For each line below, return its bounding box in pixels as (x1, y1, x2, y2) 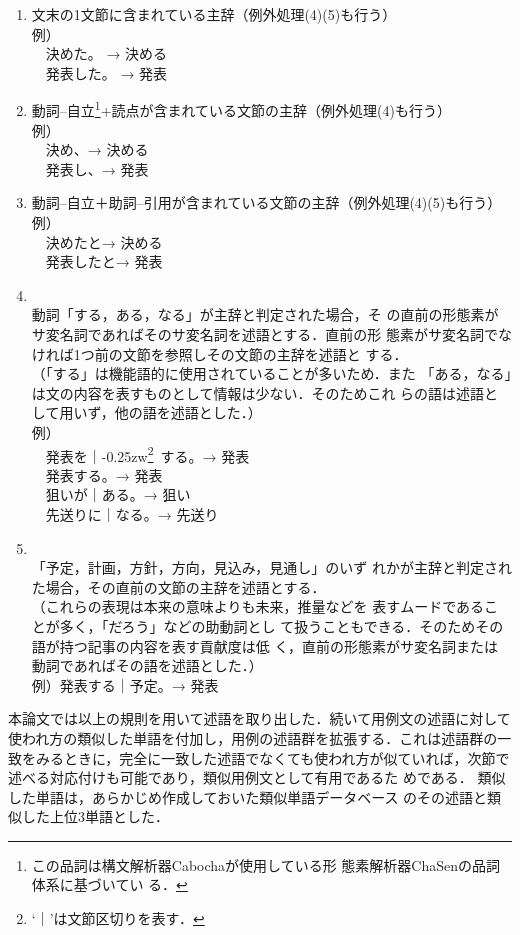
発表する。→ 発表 (45, 464, 163, 485)
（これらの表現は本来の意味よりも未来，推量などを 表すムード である (31, 596, 485, 617)
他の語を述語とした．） (114, 402, 262, 423)
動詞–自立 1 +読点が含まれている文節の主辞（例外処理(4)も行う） (31, 97, 452, 121)
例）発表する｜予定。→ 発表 (31, 674, 219, 695)
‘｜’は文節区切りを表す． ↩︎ (31, 908, 205, 929)
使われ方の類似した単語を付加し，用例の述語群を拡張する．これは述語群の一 (8, 727, 512, 748)
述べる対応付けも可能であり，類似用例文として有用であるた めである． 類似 (8, 767, 506, 788)
